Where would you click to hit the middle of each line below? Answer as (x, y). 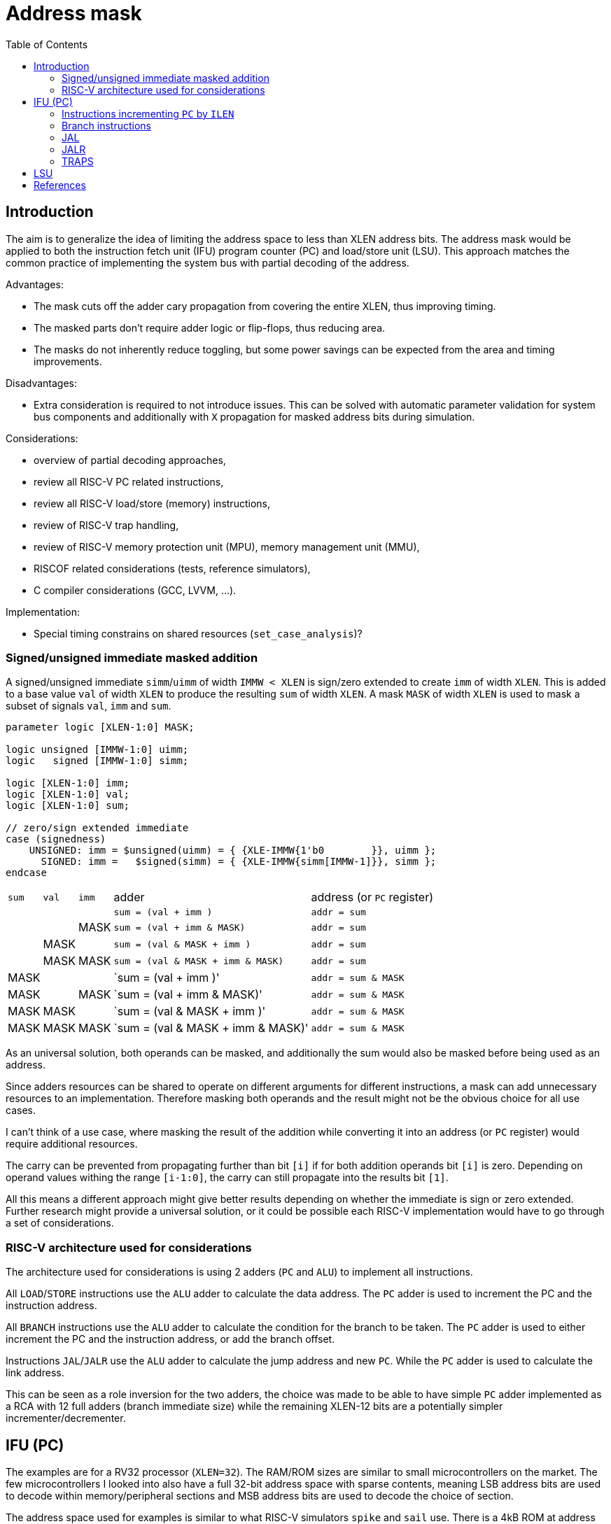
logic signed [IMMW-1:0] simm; (97, 761)
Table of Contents (47, 44)
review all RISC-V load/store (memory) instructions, (152, 503)
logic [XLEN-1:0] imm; (68, 783)
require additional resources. (72, 1144)
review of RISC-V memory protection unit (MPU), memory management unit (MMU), (227, 546)
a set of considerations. (60, 1223)
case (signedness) (56, 839)
